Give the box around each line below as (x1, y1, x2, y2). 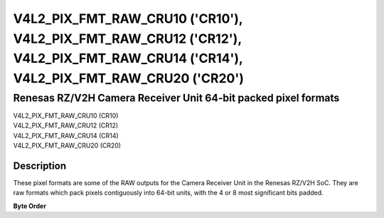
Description (13, 160, 67, 172)
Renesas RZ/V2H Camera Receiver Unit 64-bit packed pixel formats (13, 91, 340, 104)
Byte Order (13, 202, 46, 210)
